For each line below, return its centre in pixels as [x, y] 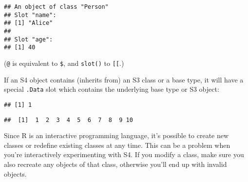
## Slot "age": [29, 39]
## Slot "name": [30, 15]
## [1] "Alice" [29, 23]
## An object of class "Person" [56, 7]
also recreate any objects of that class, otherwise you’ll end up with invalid [115, 164]
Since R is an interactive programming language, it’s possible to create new [116, 135]
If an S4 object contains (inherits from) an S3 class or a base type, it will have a [124, 79]
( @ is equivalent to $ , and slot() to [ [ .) [64, 63]
